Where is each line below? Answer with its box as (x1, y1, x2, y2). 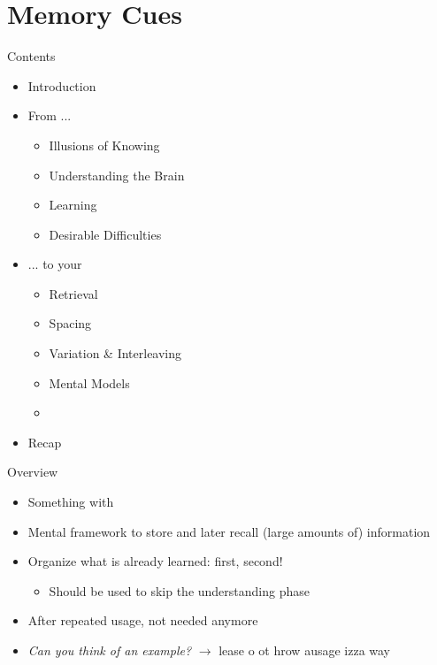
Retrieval (49, 284, 98, 302)
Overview (7, 462, 58, 481)
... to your (27, 255, 82, 273)
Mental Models (49, 373, 130, 392)
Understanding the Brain (49, 165, 185, 184)
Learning (49, 195, 97, 214)
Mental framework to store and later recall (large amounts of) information (27, 522, 431, 540)
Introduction (27, 76, 96, 95)
